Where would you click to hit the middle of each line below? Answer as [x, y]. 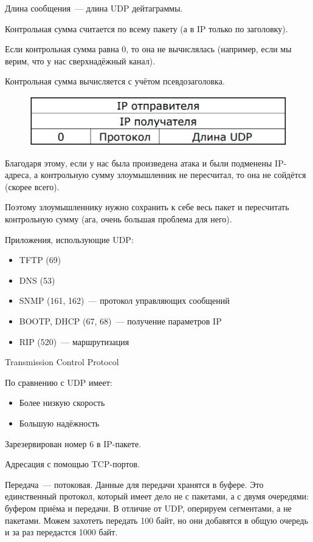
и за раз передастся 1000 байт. [61, 532]
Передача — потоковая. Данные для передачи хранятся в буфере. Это [134, 484]
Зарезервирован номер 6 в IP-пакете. [73, 443]
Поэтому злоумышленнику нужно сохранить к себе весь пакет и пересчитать [147, 207]
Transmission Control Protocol [62, 362]
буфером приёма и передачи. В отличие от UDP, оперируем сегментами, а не [148, 508]
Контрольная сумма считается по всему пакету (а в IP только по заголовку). [146, 28]
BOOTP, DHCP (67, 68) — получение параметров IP [120, 321]
